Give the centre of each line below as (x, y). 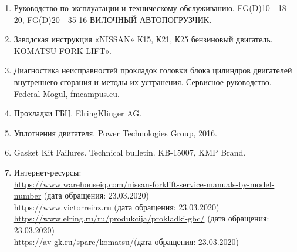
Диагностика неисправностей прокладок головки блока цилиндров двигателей (153, 70)
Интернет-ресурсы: (48, 172)
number (28, 195)
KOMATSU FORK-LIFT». (63, 50)
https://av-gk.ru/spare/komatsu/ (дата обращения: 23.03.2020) (126, 241)
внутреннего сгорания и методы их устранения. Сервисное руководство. (143, 81)
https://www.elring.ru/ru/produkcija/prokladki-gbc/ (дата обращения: (141, 218)
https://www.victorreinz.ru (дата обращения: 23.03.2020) (117, 206)
